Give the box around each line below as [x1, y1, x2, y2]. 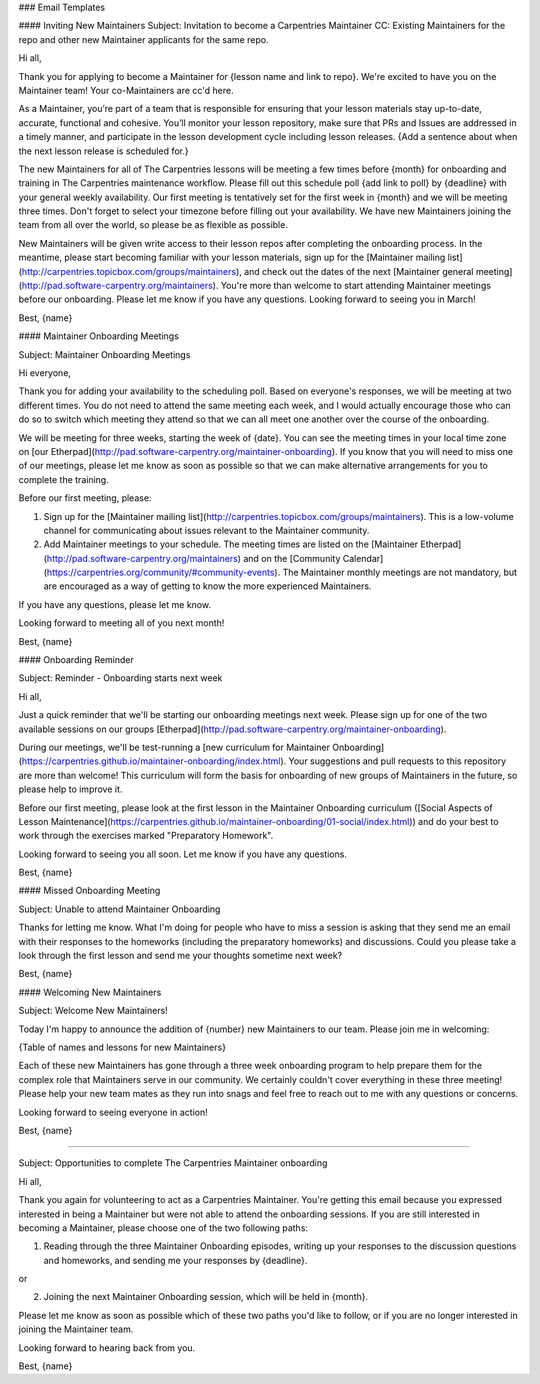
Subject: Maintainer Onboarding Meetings [18, 348, 191, 360]
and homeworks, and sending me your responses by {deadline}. [43, 1254, 308, 1266]
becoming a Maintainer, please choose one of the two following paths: [18, 1221, 309, 1234]
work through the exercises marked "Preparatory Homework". [18, 830, 274, 842]
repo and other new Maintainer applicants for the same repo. [18, 33, 269, 45]
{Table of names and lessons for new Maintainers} [18, 1041, 227, 1053]
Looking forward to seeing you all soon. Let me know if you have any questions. [18, 848, 347, 860]
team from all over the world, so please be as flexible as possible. [18, 219, 289, 231]
